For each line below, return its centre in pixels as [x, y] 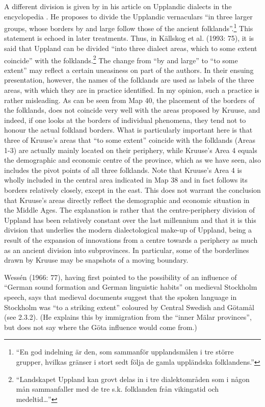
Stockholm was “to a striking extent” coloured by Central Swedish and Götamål [129, 307]
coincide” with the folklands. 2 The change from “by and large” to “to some [121, 59]
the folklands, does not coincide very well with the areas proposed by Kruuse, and [132, 110]
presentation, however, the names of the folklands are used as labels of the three [129, 80]
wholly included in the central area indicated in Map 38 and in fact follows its [126, 180]
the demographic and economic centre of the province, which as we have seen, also [132, 160]
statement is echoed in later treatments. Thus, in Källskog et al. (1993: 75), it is [129, 38]
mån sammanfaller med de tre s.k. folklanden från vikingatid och [117, 389]
